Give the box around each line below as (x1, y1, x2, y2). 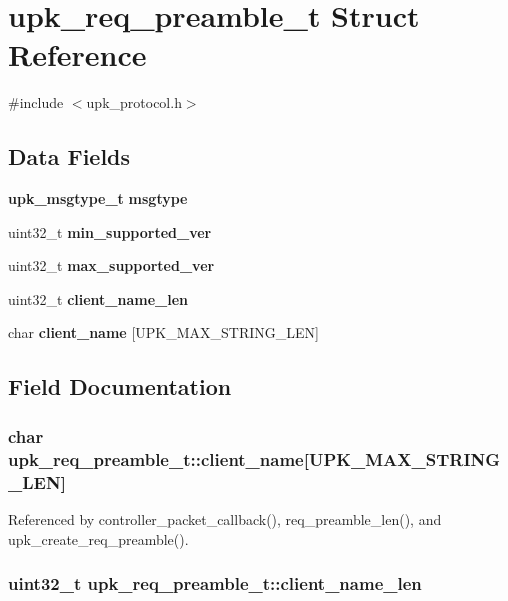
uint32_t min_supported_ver (8, 221, 212, 242)
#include (8, 92, 64, 113)
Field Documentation (8, 371, 232, 402)
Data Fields (8, 141, 131, 172)
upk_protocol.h (86, 92, 182, 113)
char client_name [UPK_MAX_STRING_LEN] (8, 322, 319, 343)
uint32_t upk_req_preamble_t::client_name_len (8, 571, 422, 596)
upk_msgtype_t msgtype (8, 188, 188, 209)
